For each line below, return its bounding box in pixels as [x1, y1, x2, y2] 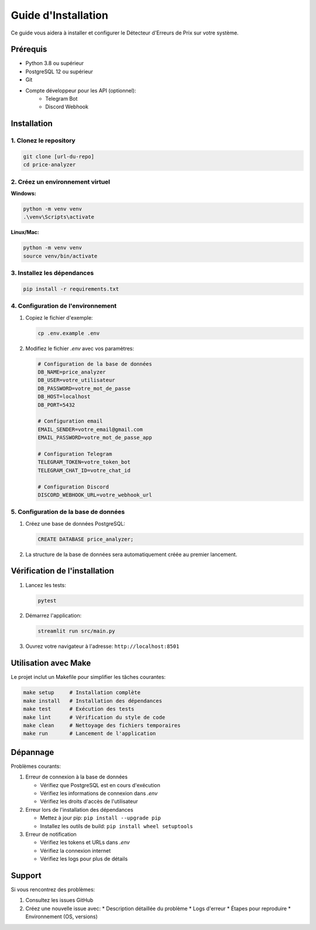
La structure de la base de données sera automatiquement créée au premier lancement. [25, 551, 238, 558]
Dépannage [11, 747, 54, 757]
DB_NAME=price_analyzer [37, 369, 107, 376]
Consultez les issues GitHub [25, 897, 94, 904]
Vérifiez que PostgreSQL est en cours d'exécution [40, 781, 161, 788]
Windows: [11, 190, 36, 197]
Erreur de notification [25, 831, 77, 838]
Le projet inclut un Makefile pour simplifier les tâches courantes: [11, 674, 166, 681]
